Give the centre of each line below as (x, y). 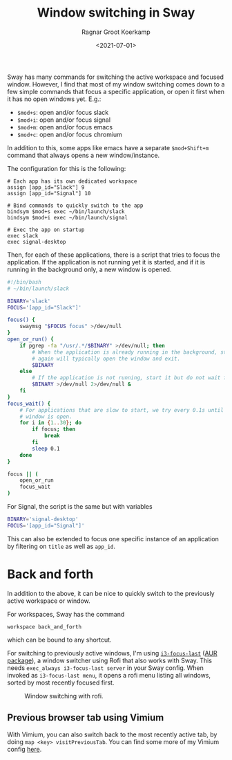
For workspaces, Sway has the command (66, 614)
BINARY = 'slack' (29, 301)
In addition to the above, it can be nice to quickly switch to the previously (111, 593)
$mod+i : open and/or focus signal (64, 120)
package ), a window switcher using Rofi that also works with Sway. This (110, 660)
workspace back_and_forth (44, 627)
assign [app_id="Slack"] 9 (46, 187)
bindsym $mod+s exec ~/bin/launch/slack (66, 211)
